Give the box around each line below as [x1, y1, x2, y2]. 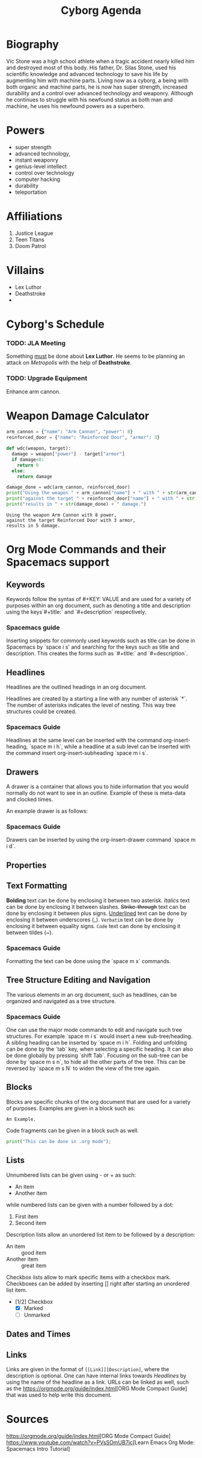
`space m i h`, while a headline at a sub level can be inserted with [29, 743, 191, 750]
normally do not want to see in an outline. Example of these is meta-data [6, 789, 186, 797]
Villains [6, 264, 44, 277]
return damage [17, 473, 52, 480]
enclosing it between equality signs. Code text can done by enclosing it [6, 922, 180, 929]
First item [14, 1212, 38, 1220]
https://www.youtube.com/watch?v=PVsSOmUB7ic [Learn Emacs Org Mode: [6, 1439, 195, 1446]
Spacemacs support [6, 556, 110, 569]
